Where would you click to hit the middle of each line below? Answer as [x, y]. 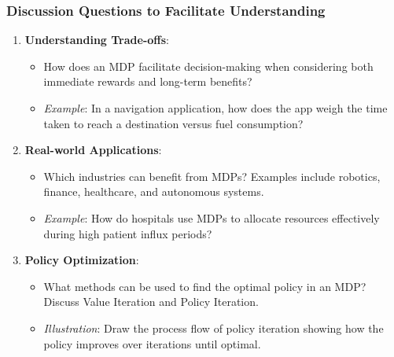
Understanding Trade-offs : [97, 40]
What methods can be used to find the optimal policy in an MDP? [205, 286]
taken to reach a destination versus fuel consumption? [173, 123]
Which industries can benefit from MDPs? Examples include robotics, [212, 176]
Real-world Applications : [93, 150]
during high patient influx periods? [128, 233]
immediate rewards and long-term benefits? [148, 81]
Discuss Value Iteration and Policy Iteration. [151, 302]
